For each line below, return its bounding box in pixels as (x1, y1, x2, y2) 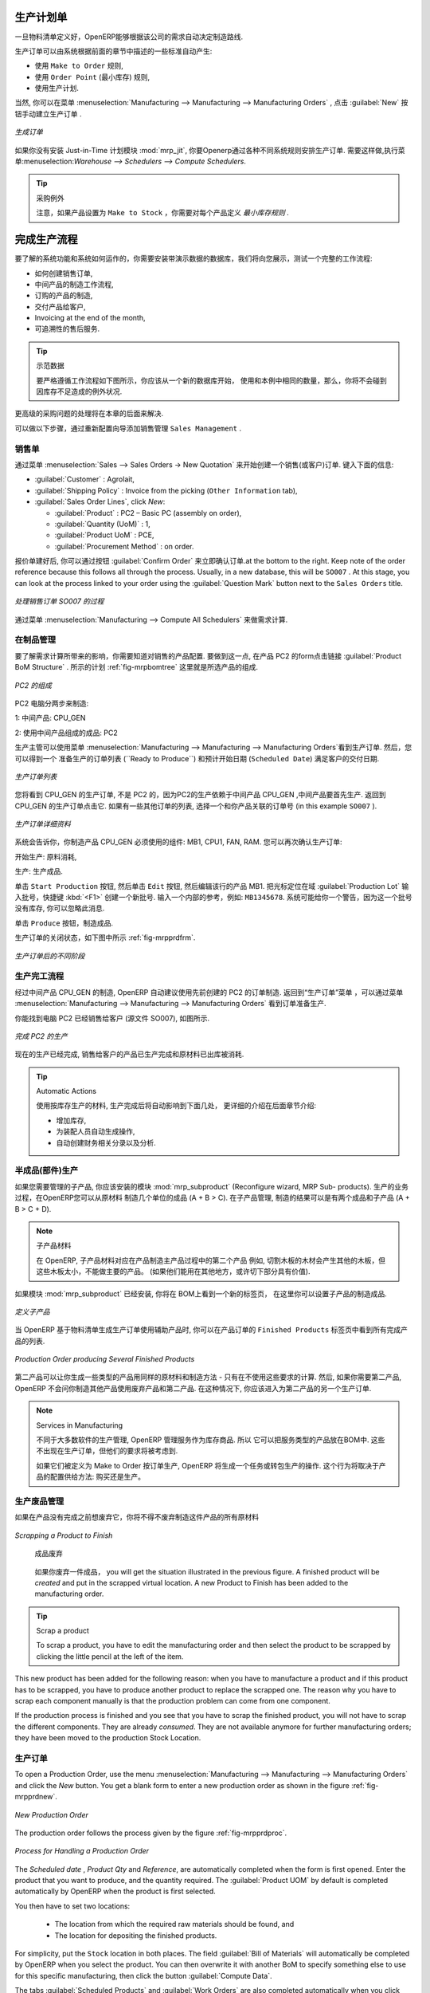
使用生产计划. (34, 84, 80, 93)
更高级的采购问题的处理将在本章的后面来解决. (14, 409, 164, 419)
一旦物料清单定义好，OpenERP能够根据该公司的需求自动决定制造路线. (14, 32, 244, 41)
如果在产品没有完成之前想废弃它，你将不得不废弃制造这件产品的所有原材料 (14, 1512, 259, 1522)
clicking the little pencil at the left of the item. (36, 1651, 184, 1661)
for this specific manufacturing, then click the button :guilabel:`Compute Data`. (14, 1971, 272, 1980)
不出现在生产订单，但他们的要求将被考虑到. (36, 1446, 178, 1456)
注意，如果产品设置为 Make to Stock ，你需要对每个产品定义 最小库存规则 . (36, 208, 290, 218)
